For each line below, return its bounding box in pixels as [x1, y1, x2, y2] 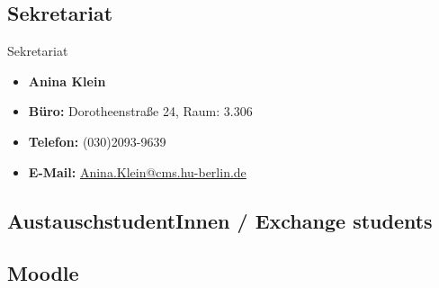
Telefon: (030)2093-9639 [28, 131, 166, 150]
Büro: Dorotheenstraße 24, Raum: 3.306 [28, 102, 253, 121]
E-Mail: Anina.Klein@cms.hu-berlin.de [28, 162, 246, 181]
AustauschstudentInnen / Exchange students [7, 206, 433, 234]
